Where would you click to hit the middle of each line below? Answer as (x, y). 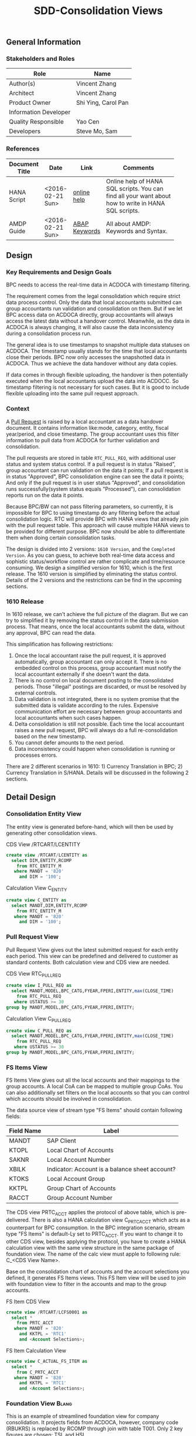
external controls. (36, 693)
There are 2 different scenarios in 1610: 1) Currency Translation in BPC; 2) (94, 767)
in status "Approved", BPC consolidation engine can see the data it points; (95, 476)
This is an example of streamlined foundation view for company (82, 1416)
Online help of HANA (135, 181)
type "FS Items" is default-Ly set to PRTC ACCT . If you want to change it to (94, 1234)
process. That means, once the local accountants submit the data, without (96, 627)
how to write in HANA (136, 203)
